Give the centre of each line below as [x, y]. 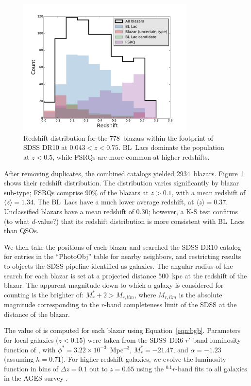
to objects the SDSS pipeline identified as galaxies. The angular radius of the [118, 266]
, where [145, 294]
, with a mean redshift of [209, 192]
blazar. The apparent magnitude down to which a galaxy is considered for [114, 285]
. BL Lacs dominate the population [171, 147]
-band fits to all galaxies [211, 368]
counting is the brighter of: [44, 294]
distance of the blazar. [37, 314]
